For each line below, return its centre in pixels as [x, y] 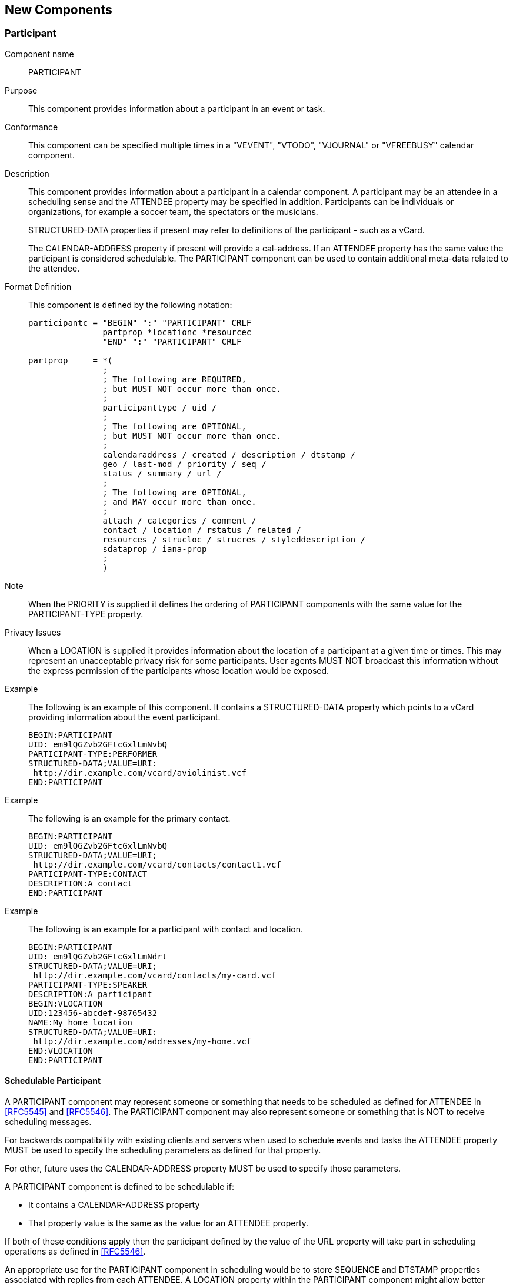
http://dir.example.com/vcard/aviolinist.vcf [140, 772]
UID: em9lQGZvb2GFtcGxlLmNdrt [98, 956]
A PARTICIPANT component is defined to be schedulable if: [119, 1187]
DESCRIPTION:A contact [81, 883]
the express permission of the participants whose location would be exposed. [179, 670]
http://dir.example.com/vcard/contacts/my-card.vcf [155, 975]
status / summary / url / [162, 473]
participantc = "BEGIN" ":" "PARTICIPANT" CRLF [140, 322]
